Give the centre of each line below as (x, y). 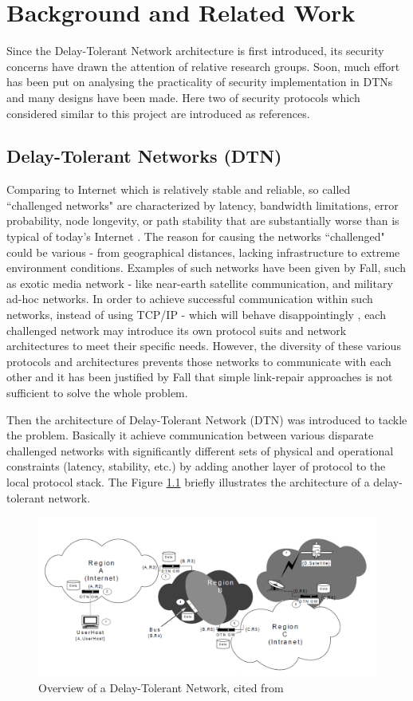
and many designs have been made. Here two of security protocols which (183, 97)
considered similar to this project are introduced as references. (158, 113)
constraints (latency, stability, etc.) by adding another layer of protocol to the (196, 466)
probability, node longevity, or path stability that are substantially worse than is (203, 221)
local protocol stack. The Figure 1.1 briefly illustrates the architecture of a (188, 481)
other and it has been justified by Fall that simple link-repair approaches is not (200, 377)
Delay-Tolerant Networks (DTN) (144, 156)
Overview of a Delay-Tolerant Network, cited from (161, 688)
